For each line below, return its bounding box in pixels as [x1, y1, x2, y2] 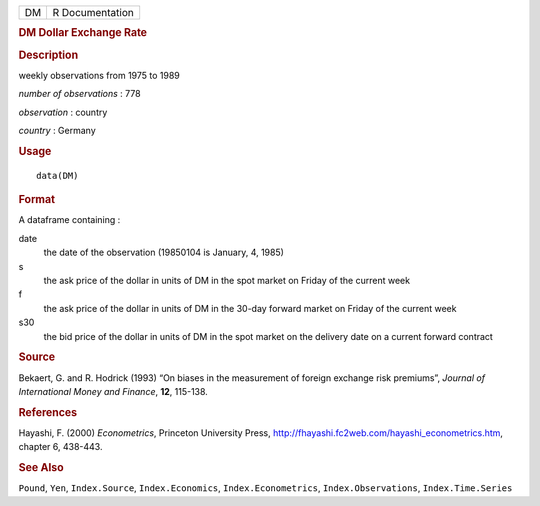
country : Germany [18, 125, 97, 137]
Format [18, 193, 55, 207]
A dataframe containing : [18, 214, 121, 226]
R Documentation [52, 6, 134, 19]
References [18, 405, 78, 419]
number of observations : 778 [18, 88, 141, 100]
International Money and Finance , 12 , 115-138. [18, 385, 209, 397]
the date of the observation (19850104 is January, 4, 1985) [43, 246, 285, 259]
